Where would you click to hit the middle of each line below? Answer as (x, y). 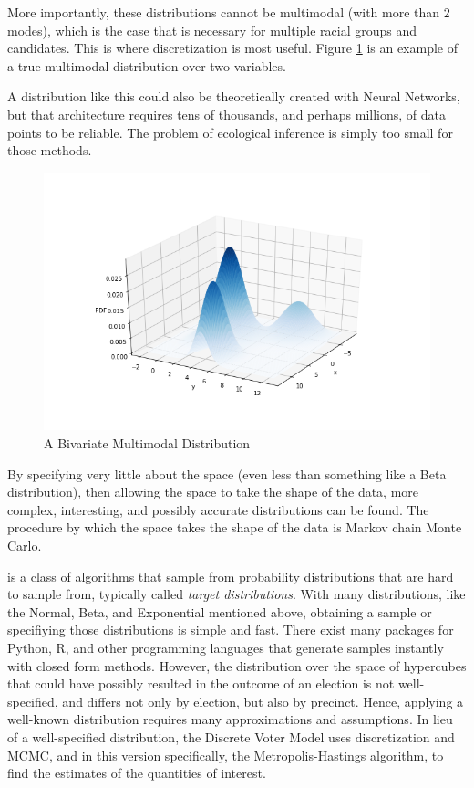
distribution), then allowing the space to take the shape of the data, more (213, 492)
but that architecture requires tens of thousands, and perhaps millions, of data (227, 114)
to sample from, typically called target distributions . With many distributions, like (237, 594)
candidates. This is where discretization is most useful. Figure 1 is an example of (233, 48)
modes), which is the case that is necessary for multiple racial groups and (212, 30)
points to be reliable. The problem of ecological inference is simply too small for (230, 132)
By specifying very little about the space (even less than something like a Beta (227, 473)
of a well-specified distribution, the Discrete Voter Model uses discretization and (231, 736)
